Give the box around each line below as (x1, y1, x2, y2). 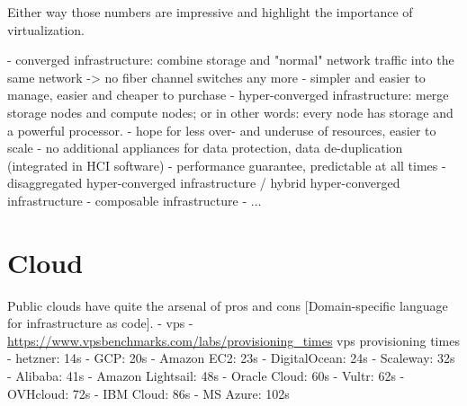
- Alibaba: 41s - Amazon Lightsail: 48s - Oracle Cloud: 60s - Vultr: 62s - (7, 366, 405, 385)
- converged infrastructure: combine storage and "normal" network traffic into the (7, 50, 454, 69)
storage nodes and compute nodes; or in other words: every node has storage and (7, 102, 454, 121)
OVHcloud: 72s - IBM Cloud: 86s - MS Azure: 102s (7, 384, 290, 402)
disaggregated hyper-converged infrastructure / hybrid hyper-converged (7, 173, 400, 192)
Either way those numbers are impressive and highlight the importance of (7, 3, 413, 21)
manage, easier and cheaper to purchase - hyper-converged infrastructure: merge (7, 85, 449, 104)
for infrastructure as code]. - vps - (7, 313, 193, 332)
